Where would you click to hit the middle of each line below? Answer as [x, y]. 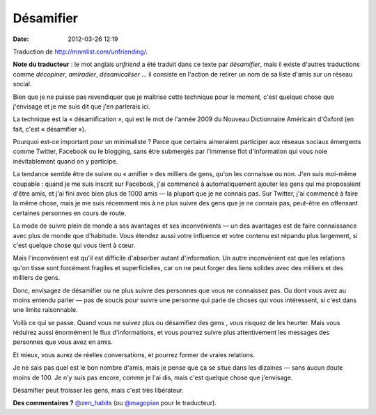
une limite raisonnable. [45, 310]
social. [22, 84]
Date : [21, 39]
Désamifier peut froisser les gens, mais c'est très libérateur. [98, 391]
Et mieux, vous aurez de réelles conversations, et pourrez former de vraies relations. [134, 354]
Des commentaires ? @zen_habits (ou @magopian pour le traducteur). [115, 403]
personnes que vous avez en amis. [63, 342]
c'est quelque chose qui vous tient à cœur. [74, 245]
